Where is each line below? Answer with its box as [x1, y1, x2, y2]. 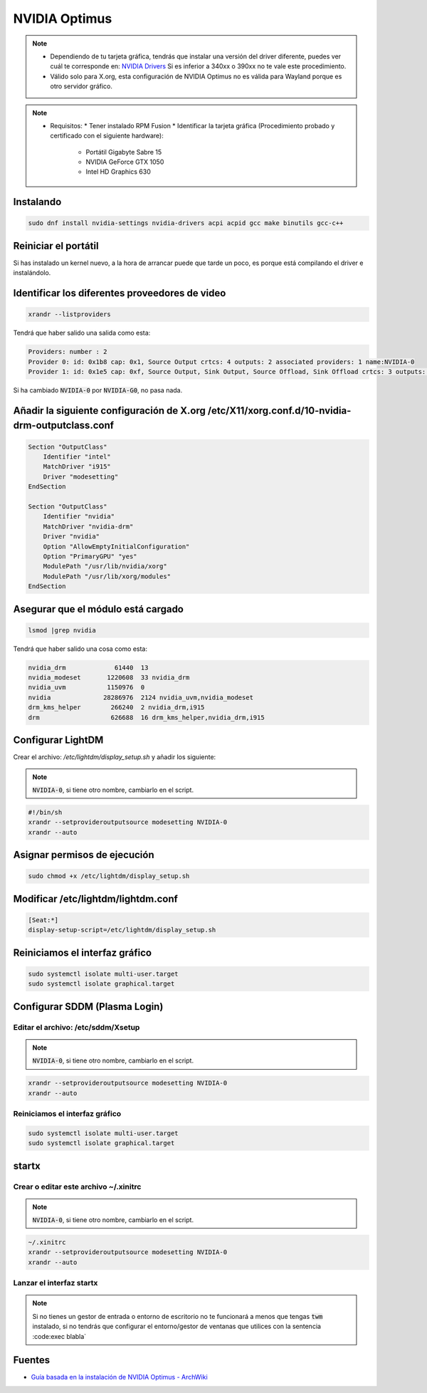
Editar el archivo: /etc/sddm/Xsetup [13, 1022, 140, 1032]
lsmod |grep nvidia [28, 626, 96, 634]
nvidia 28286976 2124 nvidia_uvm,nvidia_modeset [28, 693, 254, 701]
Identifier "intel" [43, 453, 112, 461]
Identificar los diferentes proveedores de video [13, 287, 226, 299]
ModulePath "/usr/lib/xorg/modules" [43, 572, 171, 580]
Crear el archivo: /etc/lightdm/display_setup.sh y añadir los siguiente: [13, 753, 216, 761]
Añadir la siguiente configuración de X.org [13, 405, 206, 417]
